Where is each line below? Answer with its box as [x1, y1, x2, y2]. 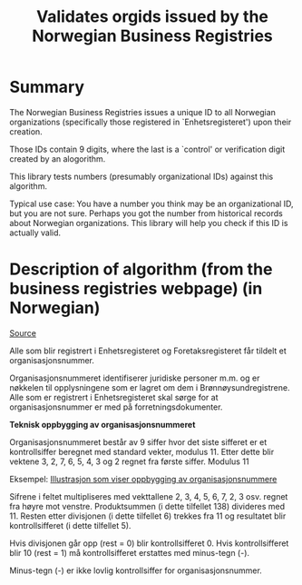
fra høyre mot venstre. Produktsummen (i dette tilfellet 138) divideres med [9, 501, 286, 511]
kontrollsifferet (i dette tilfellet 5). [9, 520, 132, 530]
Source [9, 327, 36, 338]
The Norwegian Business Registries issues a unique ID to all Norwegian [9, 106, 277, 117]
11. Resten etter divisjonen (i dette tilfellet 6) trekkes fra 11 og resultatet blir [9, 511, 287, 521]
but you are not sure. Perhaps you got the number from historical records [9, 207, 283, 219]
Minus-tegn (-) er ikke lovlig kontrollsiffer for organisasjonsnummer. [9, 565, 263, 576]
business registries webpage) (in [9, 279, 263, 299]
